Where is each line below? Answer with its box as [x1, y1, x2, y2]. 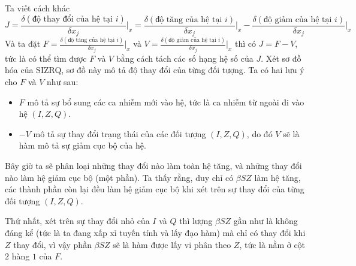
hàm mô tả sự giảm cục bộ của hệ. [19, 139, 146, 152]
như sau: [47, 75, 79, 88]
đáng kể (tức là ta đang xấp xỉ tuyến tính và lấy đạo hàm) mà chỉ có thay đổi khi [5, 226, 306, 238]
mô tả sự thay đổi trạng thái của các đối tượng [33, 127, 206, 140]
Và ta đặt [5, 37, 41, 50]
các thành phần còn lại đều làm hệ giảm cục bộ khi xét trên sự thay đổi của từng [5, 183, 304, 195]
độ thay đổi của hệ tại [32, 14, 113, 23]
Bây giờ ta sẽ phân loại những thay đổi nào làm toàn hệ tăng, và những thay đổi [5, 159, 302, 172]
